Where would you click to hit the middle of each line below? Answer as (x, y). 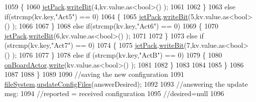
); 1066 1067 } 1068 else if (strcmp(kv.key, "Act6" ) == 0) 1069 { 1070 (115, 26)
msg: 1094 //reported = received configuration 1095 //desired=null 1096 (114, 93)
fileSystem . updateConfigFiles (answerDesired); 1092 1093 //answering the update (126, 84)
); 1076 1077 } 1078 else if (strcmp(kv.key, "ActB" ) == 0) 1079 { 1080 (117, 54)
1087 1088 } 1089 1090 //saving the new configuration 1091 (94, 74)
